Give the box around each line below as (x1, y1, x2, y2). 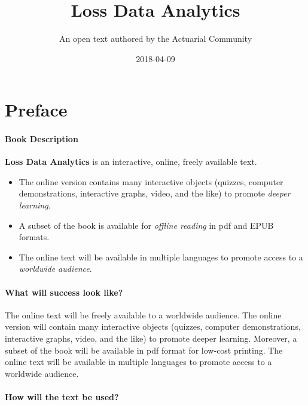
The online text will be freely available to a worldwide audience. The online (5, 308, 282, 321)
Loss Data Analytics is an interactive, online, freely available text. (5, 155, 257, 168)
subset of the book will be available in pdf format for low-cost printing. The (5, 343, 283, 356)
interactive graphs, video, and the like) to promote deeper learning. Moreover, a (5, 332, 297, 345)
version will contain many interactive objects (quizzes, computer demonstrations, (5, 320, 301, 333)
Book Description (5, 133, 78, 145)
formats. (19, 231, 50, 243)
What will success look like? (5, 286, 123, 298)
